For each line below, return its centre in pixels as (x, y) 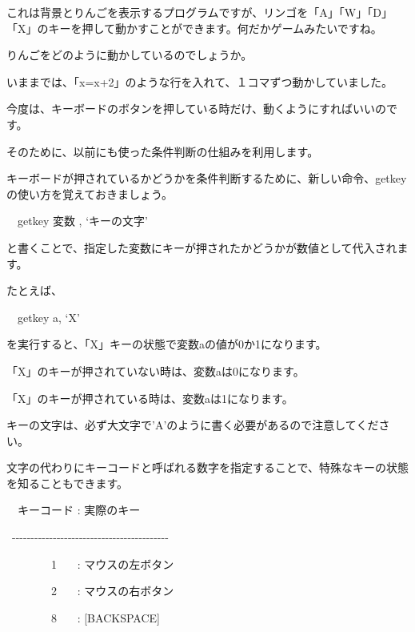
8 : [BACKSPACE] (105, 617)
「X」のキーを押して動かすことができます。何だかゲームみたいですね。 (194, 28)
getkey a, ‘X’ (48, 317)
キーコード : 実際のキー (79, 510)
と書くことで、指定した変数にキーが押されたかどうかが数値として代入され (202, 247)
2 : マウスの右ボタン (112, 591)
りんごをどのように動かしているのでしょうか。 (130, 55)
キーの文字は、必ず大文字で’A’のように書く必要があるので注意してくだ (193, 425)
